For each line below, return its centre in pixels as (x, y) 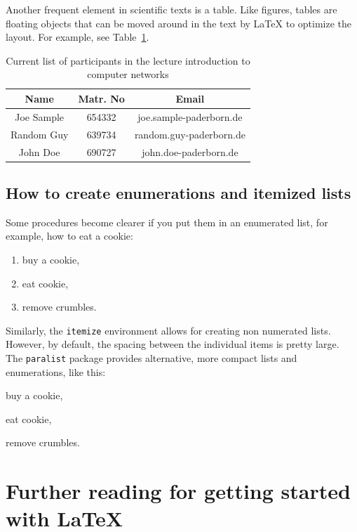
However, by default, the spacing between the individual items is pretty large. (173, 344)
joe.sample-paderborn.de (190, 116)
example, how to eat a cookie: (69, 236)
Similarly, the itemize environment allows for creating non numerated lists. (168, 330)
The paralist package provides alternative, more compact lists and (151, 358)
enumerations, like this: (56, 371)
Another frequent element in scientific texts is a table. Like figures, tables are (171, 9)
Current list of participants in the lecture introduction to (128, 60)
